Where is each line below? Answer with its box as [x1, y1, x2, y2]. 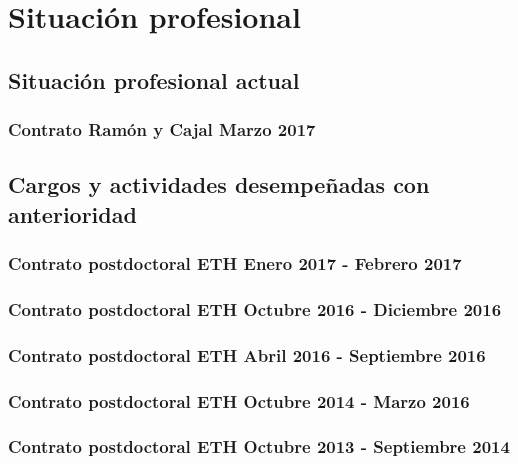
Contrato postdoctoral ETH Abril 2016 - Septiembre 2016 [8, 342, 486, 367]
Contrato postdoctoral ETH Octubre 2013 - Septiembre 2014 [8, 434, 510, 459]
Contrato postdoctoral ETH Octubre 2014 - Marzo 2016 [8, 388, 470, 413]
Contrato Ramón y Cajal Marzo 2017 [8, 117, 316, 142]
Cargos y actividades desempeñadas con [8, 169, 430, 200]
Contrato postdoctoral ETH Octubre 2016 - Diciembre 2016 [8, 296, 502, 321]
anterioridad [8, 198, 137, 229]
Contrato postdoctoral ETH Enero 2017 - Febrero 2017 [8, 251, 462, 276]
